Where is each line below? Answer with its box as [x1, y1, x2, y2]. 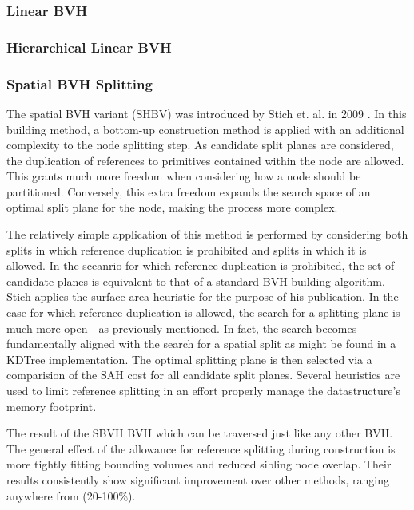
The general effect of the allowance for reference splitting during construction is [6, 440, 396, 457]
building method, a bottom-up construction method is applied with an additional [6, 121, 404, 137]
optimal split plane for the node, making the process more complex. [6, 199, 338, 215]
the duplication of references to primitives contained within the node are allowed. [6, 152, 404, 168]
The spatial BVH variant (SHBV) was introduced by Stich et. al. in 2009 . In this [6, 105, 407, 121]
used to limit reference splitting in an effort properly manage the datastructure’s [6, 382, 400, 398]
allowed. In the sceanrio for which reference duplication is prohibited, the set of [6, 257, 395, 274]
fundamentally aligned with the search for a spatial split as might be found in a [6, 335, 396, 352]
